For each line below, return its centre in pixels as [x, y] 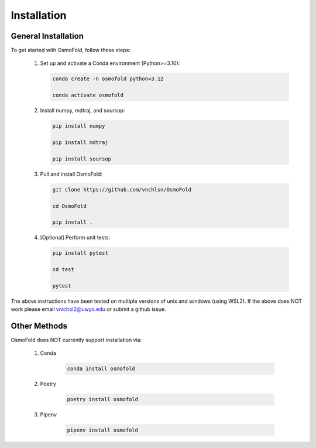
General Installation [47, 36]
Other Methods [39, 326]
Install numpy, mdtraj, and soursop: [83, 111]
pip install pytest [80, 253]
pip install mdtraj [80, 142]
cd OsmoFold [70, 206]
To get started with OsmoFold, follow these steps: [71, 50]
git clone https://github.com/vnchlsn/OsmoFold [122, 189]
